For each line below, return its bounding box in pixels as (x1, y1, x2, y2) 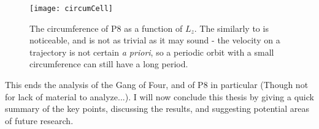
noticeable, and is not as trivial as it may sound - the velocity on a (29, 34, 280, 46)
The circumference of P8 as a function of (29, 21, 183, 34)
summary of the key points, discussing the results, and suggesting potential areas (5, 102, 309, 115)
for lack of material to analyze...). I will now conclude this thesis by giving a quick (5, 90, 314, 103)
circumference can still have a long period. (29, 57, 188, 70)
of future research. (5, 114, 74, 127)
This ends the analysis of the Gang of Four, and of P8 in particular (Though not (5, 78, 309, 91)
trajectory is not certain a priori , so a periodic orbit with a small (29, 45, 274, 58)
